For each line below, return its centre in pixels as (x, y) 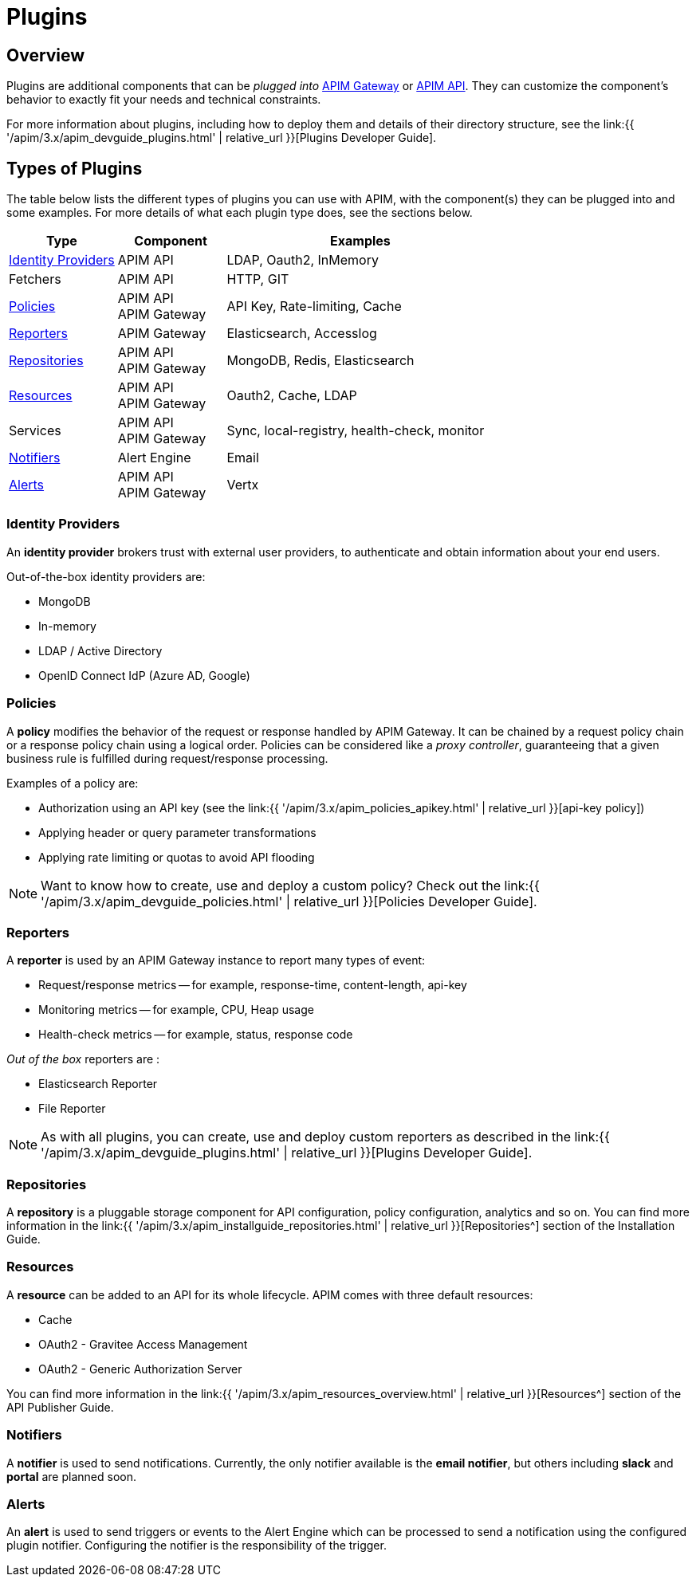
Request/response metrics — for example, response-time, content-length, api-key (253, 985)
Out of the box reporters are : (83, 1059)
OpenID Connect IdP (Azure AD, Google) (144, 675)
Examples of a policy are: (73, 783)
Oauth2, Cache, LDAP (292, 396)
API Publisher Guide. (60, 1407)
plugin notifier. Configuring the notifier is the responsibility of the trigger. (197, 1546)
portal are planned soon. (71, 1476)
